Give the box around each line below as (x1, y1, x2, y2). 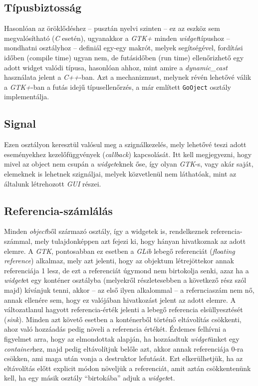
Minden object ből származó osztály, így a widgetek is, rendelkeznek (4, 226, 209, 236)
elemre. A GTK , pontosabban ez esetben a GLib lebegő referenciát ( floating (4, 245, 235, 256)
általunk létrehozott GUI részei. (4, 178, 101, 189)
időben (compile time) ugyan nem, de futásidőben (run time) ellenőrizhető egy (4, 52, 244, 62)
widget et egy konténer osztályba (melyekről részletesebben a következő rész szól (4, 275, 247, 285)
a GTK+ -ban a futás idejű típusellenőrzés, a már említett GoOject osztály (4, 81, 231, 92)
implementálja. (4, 91, 49, 102)
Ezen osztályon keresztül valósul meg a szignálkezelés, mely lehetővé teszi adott (4, 139, 247, 150)
